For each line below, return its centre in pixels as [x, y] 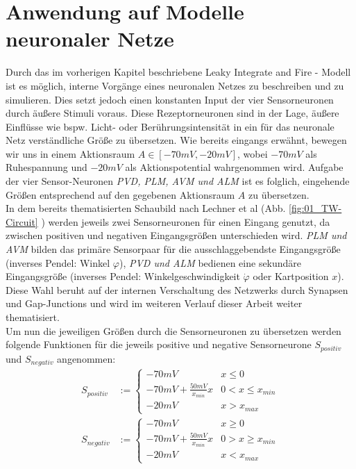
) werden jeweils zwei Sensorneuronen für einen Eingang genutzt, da [186, 221]
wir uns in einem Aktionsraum [70, 153]
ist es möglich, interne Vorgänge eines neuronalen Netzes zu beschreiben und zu [175, 85]
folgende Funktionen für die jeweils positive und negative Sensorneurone [159, 344]
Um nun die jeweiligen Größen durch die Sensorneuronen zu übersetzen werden [173, 330]
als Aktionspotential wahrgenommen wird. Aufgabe [234, 167]
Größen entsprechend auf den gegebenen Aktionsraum [120, 194]
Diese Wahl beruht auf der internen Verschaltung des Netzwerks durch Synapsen [177, 289]
